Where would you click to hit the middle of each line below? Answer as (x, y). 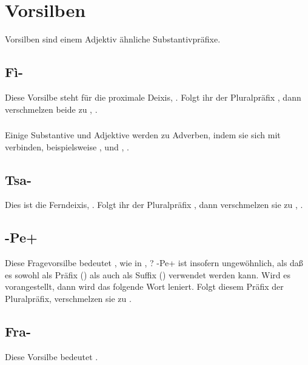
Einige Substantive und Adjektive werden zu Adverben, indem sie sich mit (143, 135)
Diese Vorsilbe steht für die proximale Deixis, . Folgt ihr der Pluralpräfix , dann (153, 97)
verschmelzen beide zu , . (51, 109)
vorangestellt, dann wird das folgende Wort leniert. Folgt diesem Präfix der (144, 286)
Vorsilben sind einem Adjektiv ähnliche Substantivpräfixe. (113, 39)
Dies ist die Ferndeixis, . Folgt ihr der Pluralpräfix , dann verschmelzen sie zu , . (154, 205)
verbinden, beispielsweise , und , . (67, 146)
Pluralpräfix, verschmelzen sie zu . (68, 298)
